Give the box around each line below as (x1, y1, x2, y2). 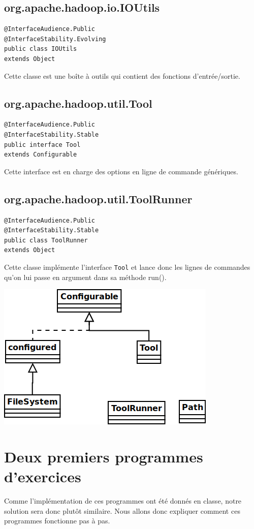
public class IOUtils (4, 45, 77, 53)
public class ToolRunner (4, 236, 88, 244)
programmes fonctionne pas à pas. (4, 515, 110, 526)
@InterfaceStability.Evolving (4, 35, 106, 43)
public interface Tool (4, 141, 81, 148)
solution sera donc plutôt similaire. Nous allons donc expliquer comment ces (4, 505, 240, 516)
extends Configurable (4, 151, 77, 159)
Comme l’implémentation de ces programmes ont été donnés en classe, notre (4, 495, 242, 506)
